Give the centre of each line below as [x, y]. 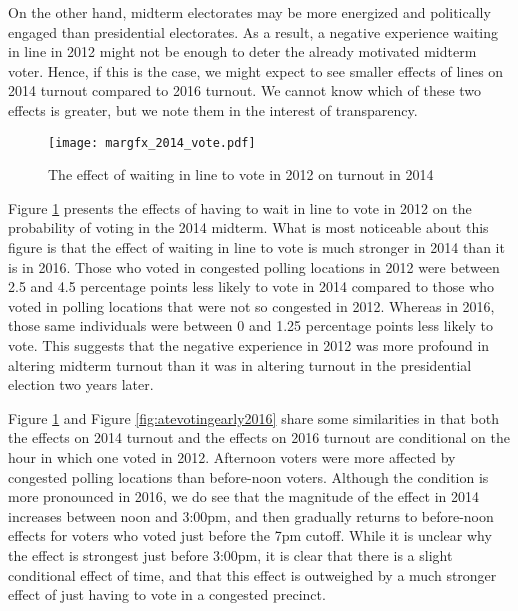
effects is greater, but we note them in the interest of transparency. [213, 109]
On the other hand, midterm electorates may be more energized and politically [249, 12]
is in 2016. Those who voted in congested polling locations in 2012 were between [254, 266]
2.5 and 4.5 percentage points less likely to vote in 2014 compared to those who [251, 286]
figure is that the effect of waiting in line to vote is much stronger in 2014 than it [256, 247]
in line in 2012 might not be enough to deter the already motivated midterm [242, 51]
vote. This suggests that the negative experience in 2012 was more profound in [249, 344]
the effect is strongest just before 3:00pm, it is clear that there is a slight [230, 554]
